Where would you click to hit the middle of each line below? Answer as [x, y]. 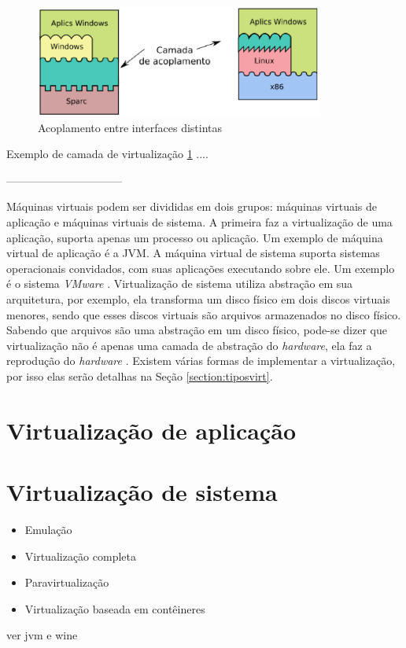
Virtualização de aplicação [151, 430]
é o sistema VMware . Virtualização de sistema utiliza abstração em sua [180, 283]
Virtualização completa [81, 556]
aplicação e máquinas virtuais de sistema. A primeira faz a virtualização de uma [199, 221]
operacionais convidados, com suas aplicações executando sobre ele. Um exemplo [201, 268]
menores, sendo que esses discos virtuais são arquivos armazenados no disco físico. [204, 314]
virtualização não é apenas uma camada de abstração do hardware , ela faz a [189, 345]
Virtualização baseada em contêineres [115, 608]
